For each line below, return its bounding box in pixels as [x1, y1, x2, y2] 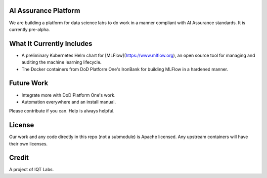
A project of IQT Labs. [9, 167, 54, 173]
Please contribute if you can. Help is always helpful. [9, 108, 115, 114]
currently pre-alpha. [9, 26, 50, 32]
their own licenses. [9, 141, 48, 146]
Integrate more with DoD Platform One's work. [21, 92, 116, 98]
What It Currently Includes [9, 39, 92, 48]
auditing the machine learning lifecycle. [21, 59, 102, 65]
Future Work [9, 79, 48, 87]
